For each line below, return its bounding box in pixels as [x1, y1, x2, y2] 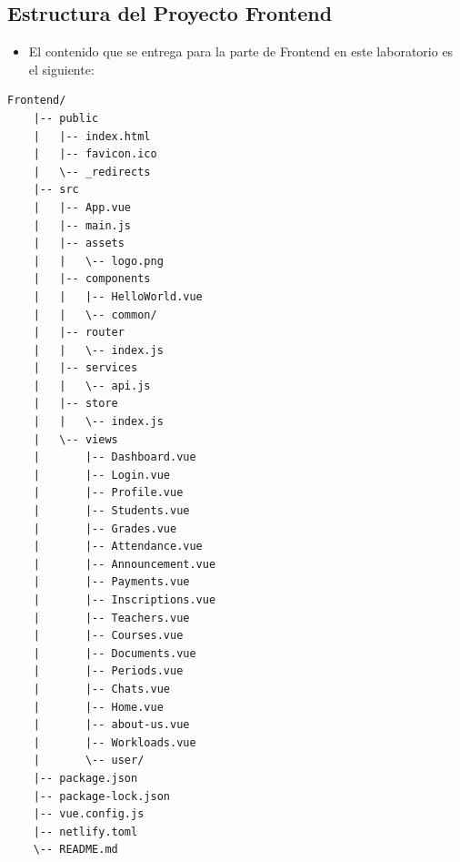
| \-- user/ [33, 754, 145, 767]
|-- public [33, 111, 99, 125]
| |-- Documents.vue [33, 646, 196, 660]
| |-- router [33, 326, 125, 340]
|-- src [33, 183, 79, 197]
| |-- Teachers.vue [33, 611, 190, 624]
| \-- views [33, 432, 118, 446]
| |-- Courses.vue [33, 629, 184, 643]
